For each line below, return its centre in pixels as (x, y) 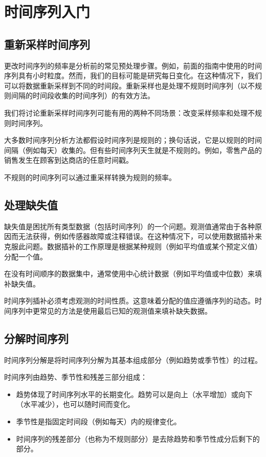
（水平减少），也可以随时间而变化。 (75, 404)
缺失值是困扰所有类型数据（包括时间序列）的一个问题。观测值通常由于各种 (129, 226)
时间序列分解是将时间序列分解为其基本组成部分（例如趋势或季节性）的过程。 (133, 360)
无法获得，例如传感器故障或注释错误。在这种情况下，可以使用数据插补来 (140, 236)
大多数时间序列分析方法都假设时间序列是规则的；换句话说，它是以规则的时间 (133, 140)
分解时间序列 (36, 338)
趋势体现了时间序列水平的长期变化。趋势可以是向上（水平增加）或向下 (134, 394)
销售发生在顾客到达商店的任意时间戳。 (69, 160)
